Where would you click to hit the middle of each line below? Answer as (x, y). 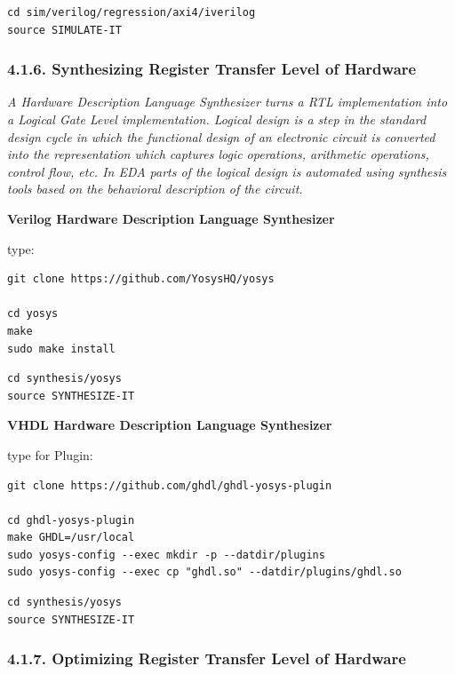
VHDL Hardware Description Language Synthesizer (170, 425)
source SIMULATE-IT (64, 30)
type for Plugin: (50, 454)
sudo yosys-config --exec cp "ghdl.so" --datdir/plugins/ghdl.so (204, 572)
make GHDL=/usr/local (71, 538)
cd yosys (33, 314)
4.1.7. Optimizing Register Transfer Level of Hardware (207, 658)
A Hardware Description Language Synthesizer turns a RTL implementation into (227, 102)
